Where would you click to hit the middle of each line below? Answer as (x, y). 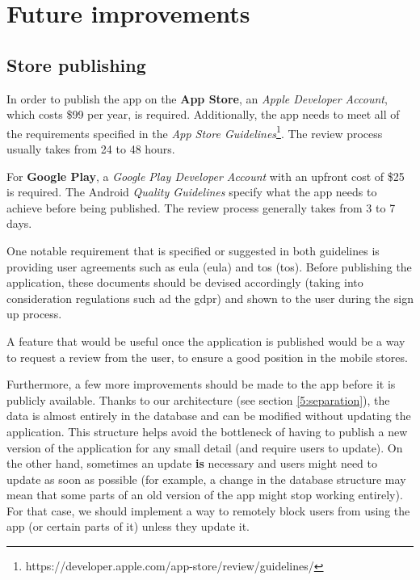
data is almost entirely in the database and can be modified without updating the (209, 416)
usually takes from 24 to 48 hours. (91, 149)
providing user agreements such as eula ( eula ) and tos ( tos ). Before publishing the (209, 266)
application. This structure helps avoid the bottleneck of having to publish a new (207, 431)
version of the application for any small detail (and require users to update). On (205, 447)
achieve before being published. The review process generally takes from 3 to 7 (201, 207)
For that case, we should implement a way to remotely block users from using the (208, 510)
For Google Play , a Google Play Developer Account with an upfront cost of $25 (206, 176)
